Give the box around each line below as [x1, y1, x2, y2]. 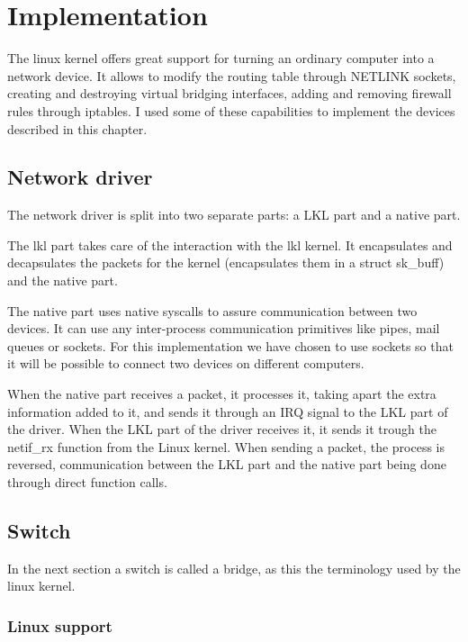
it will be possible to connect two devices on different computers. [7, 354, 364, 373]
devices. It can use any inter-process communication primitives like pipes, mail [7, 319, 440, 338]
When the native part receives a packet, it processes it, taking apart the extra [7, 384, 436, 403]
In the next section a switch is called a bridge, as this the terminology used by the [7, 558, 461, 577]
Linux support [7, 614, 112, 637]
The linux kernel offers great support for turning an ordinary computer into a [7, 49, 435, 68]
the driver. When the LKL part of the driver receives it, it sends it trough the [7, 420, 436, 439]
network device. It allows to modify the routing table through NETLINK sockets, [7, 66, 456, 85]
